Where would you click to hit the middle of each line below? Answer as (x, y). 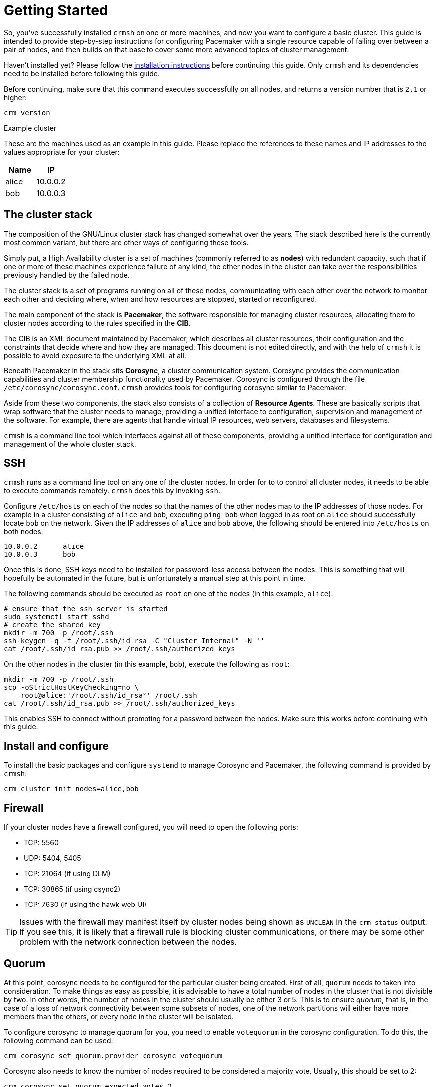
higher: (15, 97)
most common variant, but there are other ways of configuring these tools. (126, 242)
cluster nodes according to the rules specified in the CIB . (97, 323)
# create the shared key (52, 625)
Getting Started (56, 10)
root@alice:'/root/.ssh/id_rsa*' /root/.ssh (109, 695)
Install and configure (56, 746)
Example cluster (30, 128)
